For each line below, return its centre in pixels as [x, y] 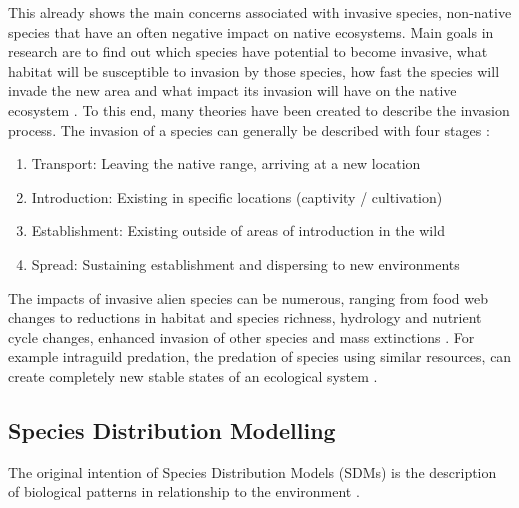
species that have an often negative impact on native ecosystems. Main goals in [251, 31]
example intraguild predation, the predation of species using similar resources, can [260, 356]
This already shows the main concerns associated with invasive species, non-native [260, 12]
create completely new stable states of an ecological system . [193, 375]
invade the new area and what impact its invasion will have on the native [232, 90]
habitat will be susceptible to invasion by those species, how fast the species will [254, 70]
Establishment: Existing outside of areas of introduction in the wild [238, 230]
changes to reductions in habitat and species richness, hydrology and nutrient [245, 317]
